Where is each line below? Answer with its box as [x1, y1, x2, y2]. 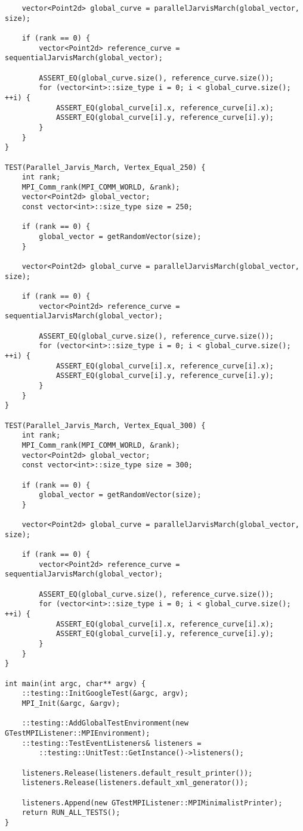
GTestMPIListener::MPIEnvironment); [5, 728, 150, 737]
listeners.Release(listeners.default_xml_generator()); [21, 779, 249, 787]
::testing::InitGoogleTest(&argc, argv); [21, 689, 188, 698]
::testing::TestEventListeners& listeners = [21, 739, 202, 748]
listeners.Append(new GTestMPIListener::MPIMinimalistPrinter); [21, 798, 283, 807]
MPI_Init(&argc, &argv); [21, 699, 120, 708]
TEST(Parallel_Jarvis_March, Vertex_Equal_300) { [5, 421, 206, 430]
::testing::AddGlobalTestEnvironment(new [21, 719, 188, 728]
